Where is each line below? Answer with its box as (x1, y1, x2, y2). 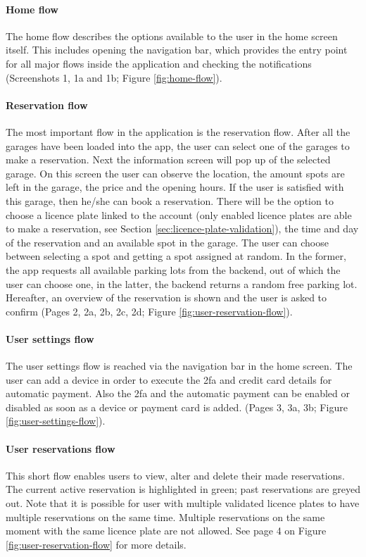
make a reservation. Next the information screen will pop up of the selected (6, 152, 331, 167)
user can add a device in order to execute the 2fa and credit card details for (6, 372, 332, 387)
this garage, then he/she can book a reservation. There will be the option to (6, 193, 334, 208)
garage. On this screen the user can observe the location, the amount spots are (6, 165, 345, 180)
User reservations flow (6, 441, 115, 456)
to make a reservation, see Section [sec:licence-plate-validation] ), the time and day (6, 221, 359, 236)
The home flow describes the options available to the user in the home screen (6, 28, 338, 43)
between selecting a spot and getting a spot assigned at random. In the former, (6, 249, 346, 263)
